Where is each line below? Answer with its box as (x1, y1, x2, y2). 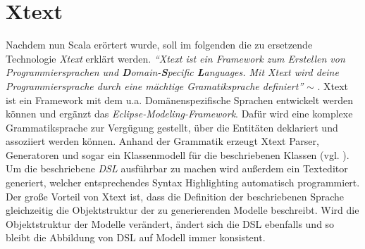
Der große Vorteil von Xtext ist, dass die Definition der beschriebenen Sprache (6, 189, 345, 203)
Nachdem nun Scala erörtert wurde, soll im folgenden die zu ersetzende (6, 37, 313, 52)
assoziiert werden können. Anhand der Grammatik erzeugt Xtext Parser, (6, 134, 319, 148)
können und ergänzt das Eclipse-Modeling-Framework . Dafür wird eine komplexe (6, 106, 353, 121)
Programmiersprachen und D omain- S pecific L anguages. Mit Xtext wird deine (6, 65, 339, 79)
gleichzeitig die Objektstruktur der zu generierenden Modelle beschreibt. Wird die (6, 203, 359, 217)
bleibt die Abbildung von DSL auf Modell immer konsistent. (6, 230, 266, 245)
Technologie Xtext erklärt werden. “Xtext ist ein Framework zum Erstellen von (6, 51, 345, 65)
